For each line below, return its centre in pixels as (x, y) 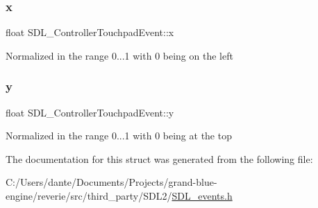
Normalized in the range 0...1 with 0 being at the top (119, 136)
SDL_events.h (202, 196)
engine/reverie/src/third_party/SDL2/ (89, 196)
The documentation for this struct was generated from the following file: (159, 158)
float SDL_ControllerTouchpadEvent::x (90, 32)
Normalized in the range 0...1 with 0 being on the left (119, 55)
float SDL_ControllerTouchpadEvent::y (90, 112)
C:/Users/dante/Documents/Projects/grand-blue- (111, 182)
